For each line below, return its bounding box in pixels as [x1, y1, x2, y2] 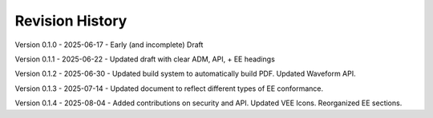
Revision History [14, 12, 127, 29]
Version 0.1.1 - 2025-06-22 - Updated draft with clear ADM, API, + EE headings [14, 54, 276, 64]
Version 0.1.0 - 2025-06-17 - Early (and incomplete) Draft [14, 40, 204, 49]
